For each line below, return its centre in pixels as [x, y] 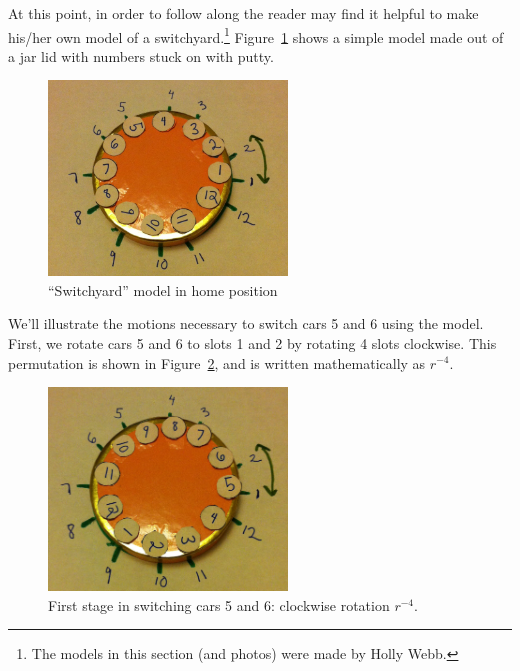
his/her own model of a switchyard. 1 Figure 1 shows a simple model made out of [256, 35]
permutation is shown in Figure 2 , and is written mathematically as [217, 362]
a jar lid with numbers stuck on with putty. [141, 55]
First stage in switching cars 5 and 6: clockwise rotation [219, 604]
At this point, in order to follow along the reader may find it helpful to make [243, 13]
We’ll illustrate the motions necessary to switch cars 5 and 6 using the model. [246, 323]
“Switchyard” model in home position [163, 289]
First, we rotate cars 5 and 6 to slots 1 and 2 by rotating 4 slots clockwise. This [252, 342]
